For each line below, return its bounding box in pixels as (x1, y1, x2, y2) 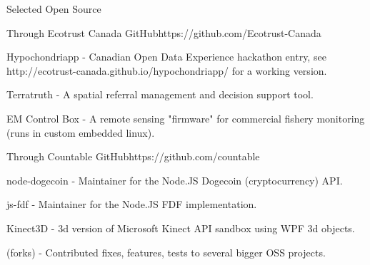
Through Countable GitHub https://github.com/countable (6, 149, 260, 164)
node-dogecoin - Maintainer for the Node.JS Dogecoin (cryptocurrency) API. (6, 172, 343, 187)
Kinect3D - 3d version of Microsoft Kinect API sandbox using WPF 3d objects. (6, 220, 355, 235)
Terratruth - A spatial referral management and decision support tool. (6, 87, 314, 102)
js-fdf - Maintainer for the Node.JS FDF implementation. (6, 197, 257, 212)
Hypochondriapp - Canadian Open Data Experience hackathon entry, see (6, 49, 326, 64)
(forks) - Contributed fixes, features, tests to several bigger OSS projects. (6, 244, 326, 259)
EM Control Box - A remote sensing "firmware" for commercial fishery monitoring (6, 110, 365, 125)
